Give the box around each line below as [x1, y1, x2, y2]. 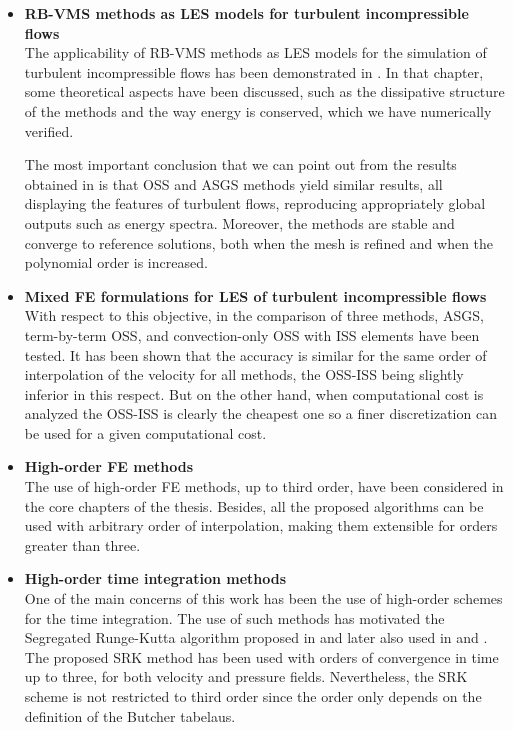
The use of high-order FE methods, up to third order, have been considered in [24, 476, 504, 497]
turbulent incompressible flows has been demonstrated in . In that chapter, [24, 61, 484, 82]
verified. [24, 120, 74, 141]
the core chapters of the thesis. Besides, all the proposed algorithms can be [24, 495, 484, 516]
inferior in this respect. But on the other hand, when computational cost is [24, 383, 484, 404]
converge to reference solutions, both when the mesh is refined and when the [24, 232, 494, 253]
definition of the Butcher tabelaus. [24, 705, 236, 726]
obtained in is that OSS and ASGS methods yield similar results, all [24, 173, 443, 194]
